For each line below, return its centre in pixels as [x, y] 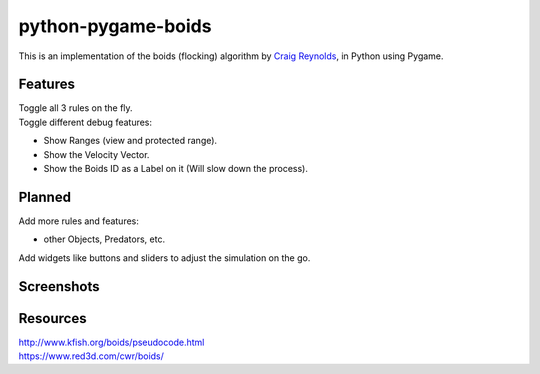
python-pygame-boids [115, 26]
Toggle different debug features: [85, 122]
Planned [45, 196]
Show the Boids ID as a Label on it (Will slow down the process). [176, 169]
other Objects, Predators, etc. [104, 239]
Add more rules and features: [79, 221]
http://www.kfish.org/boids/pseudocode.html [111, 342]
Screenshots [59, 286]
